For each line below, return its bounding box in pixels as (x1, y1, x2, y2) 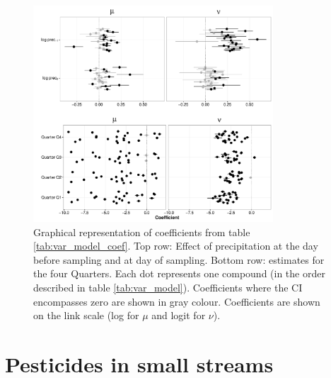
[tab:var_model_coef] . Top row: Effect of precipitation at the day (33, 238, 318, 253)
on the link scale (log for (33, 308, 139, 323)
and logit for (151, 308, 206, 323)
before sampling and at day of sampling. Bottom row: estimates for (33, 252, 325, 267)
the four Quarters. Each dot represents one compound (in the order (33, 266, 325, 281)
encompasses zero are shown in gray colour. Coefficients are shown (33, 294, 320, 308)
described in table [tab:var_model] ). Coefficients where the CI (33, 280, 303, 295)
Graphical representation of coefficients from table (33, 224, 250, 239)
